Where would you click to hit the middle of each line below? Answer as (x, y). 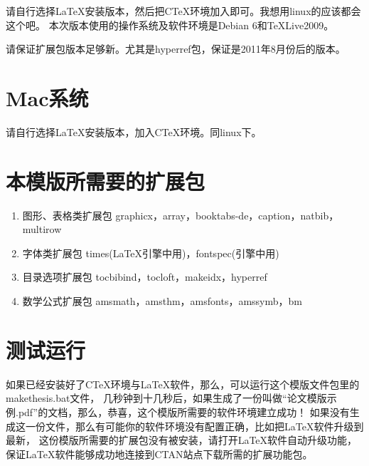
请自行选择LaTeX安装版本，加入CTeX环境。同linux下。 (134, 131)
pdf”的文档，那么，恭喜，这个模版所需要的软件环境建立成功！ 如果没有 (184, 411)
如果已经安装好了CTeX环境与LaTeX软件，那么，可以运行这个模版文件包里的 (183, 384)
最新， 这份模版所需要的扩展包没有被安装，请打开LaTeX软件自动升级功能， (182, 440)
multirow (42, 229)
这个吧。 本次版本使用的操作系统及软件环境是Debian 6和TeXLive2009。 (170, 25)
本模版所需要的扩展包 (106, 181)
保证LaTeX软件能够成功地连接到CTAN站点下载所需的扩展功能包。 (159, 454)
